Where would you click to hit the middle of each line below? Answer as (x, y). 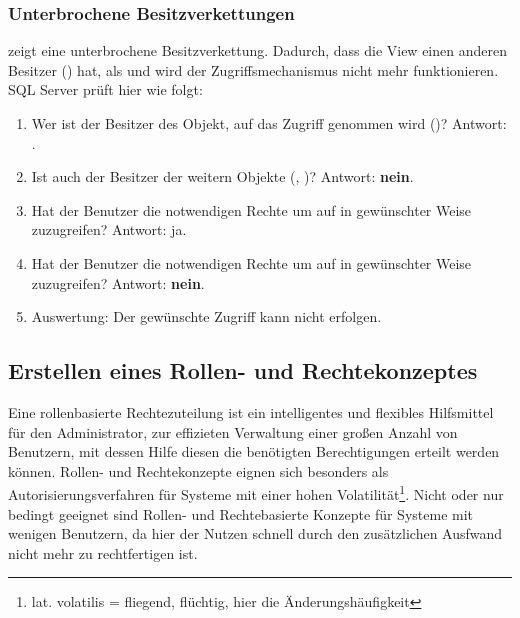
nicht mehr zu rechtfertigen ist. (103, 552)
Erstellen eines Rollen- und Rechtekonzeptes (243, 370)
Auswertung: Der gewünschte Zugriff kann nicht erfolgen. (206, 316)
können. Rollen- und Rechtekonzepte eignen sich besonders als (198, 470)
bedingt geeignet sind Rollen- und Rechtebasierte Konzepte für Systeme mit (241, 513)
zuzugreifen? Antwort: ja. (109, 229)
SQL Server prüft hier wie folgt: (105, 89)
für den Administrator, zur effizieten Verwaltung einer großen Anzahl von (233, 431)
